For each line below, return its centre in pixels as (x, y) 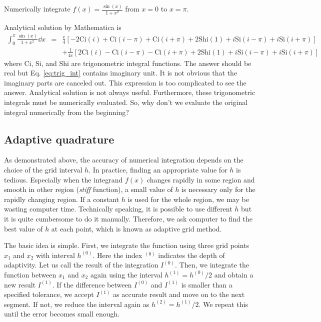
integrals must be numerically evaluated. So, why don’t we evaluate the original (126, 102)
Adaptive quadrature (59, 139)
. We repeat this (223, 304)
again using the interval (126, 274)
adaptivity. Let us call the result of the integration (81, 265)
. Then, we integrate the (212, 265)
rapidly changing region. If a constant (62, 199)
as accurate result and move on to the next (179, 294)
